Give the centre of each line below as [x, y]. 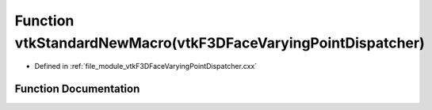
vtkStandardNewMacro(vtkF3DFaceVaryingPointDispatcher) [220, 43]
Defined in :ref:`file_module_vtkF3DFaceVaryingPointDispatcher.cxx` [146, 66]
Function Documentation [77, 89]
